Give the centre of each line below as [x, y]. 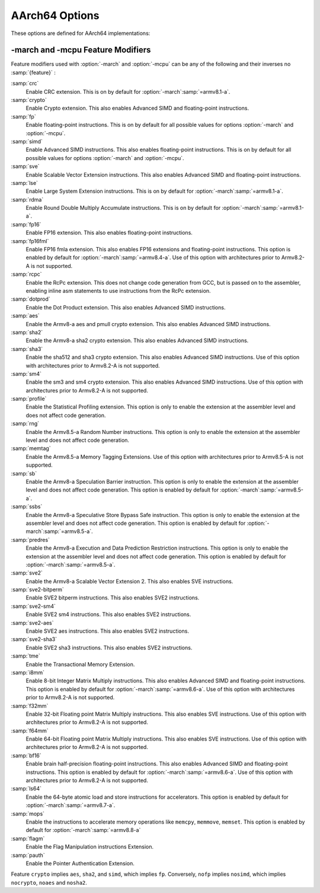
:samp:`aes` [25, 316]
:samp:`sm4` [26, 374]
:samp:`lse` [25, 183]
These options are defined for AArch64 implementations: [81, 33]
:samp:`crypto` [29, 100]
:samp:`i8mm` [28, 672]
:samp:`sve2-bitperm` [38, 589]
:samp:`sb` [24, 473]
